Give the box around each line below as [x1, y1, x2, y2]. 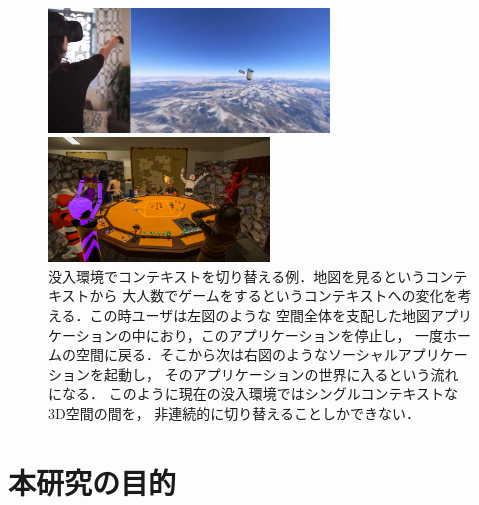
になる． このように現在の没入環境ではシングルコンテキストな [48, 383, 458, 404]
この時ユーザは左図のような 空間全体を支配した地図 [89, 304, 430, 325]
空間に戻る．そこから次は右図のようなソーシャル [75, 344, 398, 365]
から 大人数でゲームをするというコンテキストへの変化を [89, 285, 458, 306]
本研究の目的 [8, 461, 177, 502]
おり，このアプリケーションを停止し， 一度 [159, 324, 444, 345]
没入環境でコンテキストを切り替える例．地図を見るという [48, 265, 426, 286]
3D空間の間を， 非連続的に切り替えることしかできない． [48, 402, 420, 423]
